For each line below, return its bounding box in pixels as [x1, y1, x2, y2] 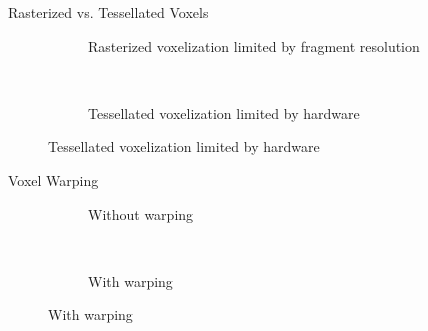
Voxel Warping [8, 169, 99, 190]
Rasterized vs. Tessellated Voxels [8, 2, 209, 22]
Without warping [88, 203, 194, 224]
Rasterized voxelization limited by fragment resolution [88, 35, 420, 56]
